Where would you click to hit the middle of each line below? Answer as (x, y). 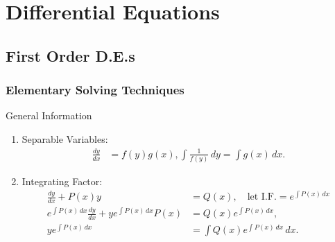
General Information (49, 115)
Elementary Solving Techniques (95, 90)
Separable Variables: (65, 138)
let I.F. (262, 197)
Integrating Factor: (62, 181)
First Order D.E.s (70, 55)
